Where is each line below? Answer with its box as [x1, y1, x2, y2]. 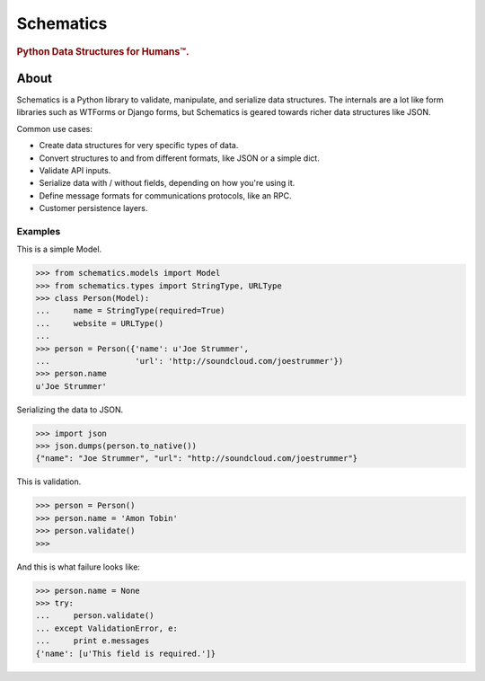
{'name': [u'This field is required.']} [35, 648, 216, 659]
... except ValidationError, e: [35, 623, 179, 633]
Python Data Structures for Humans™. [16, 45, 190, 57]
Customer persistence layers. [39, 203, 148, 214]
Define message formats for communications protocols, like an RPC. [39, 190, 292, 201]
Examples [16, 225, 61, 237]
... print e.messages [35, 636, 150, 646]
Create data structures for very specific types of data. [39, 140, 239, 151]
